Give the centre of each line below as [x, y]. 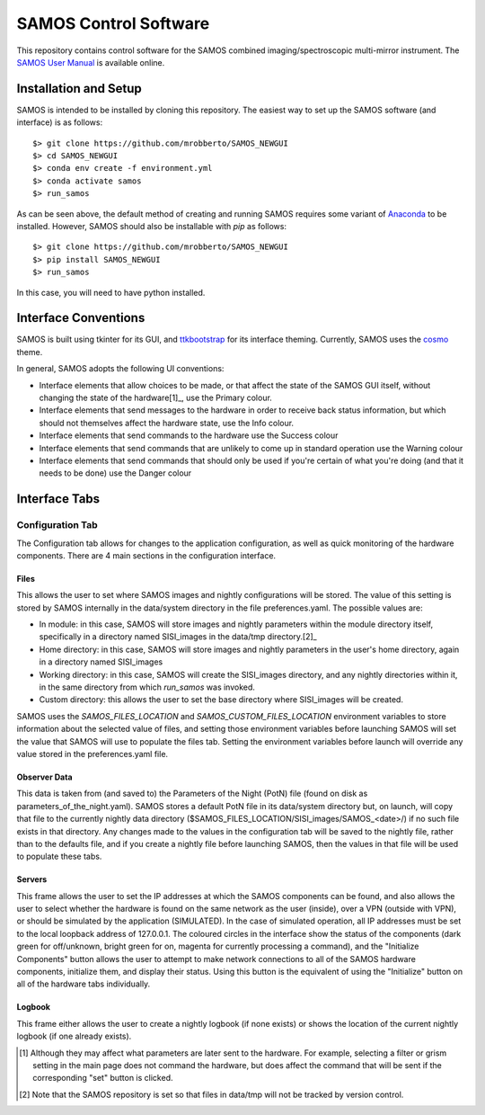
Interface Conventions [81, 318]
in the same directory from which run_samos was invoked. [147, 687]
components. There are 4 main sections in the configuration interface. [146, 555]
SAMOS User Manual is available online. [91, 62]
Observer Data [44, 777]
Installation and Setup [79, 89]
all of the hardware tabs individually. [84, 984]
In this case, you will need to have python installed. [111, 292]
